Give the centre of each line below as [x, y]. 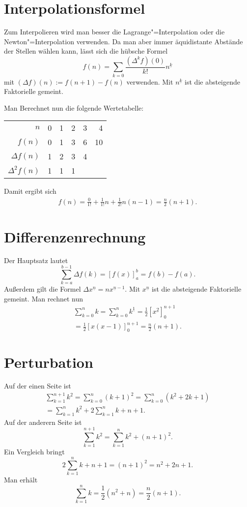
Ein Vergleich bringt [34, 452]
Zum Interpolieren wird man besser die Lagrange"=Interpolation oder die [114, 32]
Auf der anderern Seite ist [43, 422]
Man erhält [21, 480]
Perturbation [49, 362]
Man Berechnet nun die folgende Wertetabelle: [74, 107]
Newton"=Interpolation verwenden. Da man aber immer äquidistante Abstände [123, 41]
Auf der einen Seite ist [38, 386]
